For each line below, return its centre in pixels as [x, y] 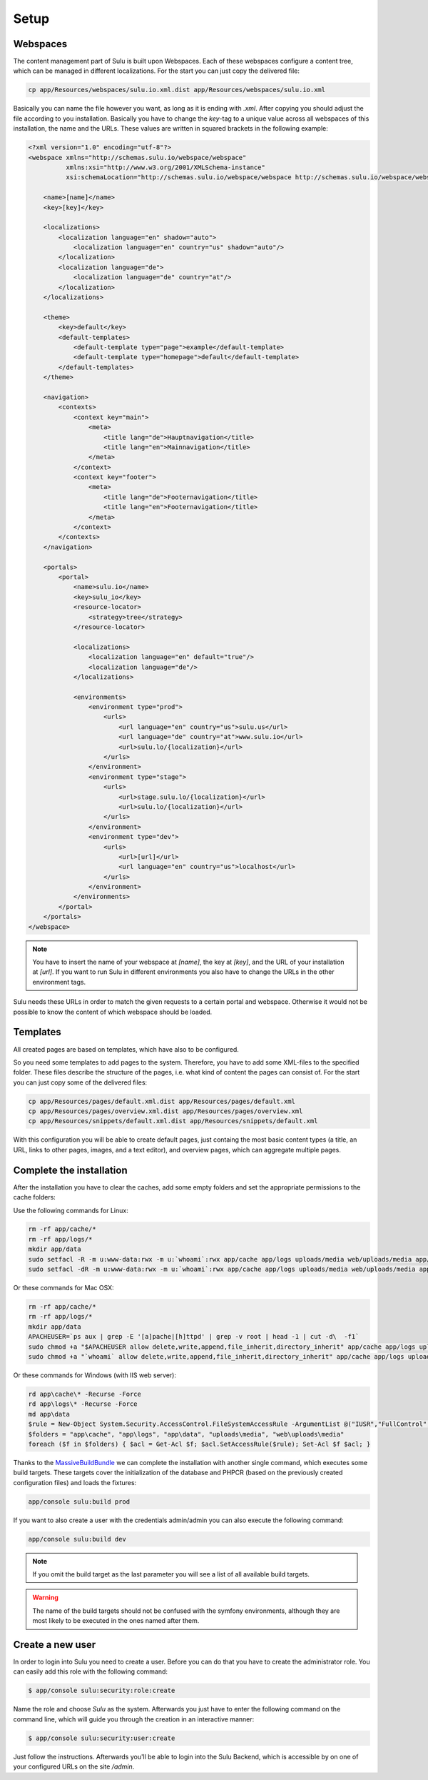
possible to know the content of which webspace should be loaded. [113, 1012]
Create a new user [55, 1645]
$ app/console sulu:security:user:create [102, 1738]
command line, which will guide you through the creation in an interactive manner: [134, 1719]
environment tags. [59, 982]
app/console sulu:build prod [79, 1502]
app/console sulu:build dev [77, 1539]
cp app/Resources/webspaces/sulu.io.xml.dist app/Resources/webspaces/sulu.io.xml [177, 90]
